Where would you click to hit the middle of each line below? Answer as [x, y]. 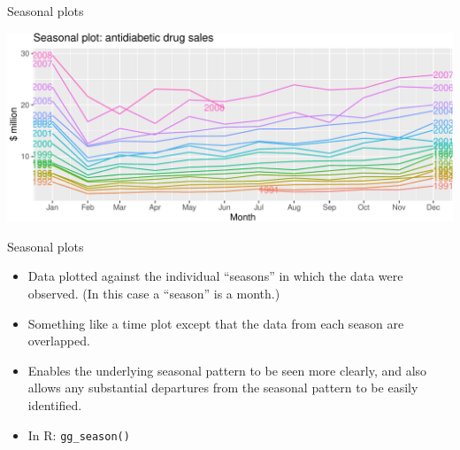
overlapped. [59, 341]
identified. [55, 404]
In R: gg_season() [79, 434]
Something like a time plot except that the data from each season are [216, 323]
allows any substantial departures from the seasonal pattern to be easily [223, 388]
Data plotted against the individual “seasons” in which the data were [215, 276]
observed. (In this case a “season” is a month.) [154, 293]
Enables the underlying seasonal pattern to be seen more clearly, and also [227, 370]
